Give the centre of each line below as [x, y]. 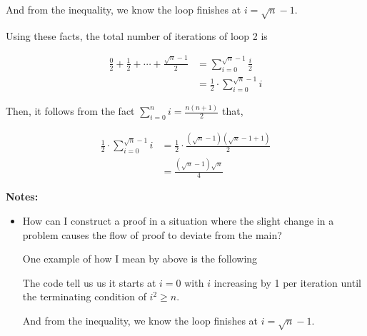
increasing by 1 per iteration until [287, 282]
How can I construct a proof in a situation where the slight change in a [178, 221]
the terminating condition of [84, 296]
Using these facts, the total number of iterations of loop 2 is [137, 35]
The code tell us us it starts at [89, 282]
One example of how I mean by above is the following [140, 259]
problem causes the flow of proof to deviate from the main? [152, 234]
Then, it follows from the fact [70, 111]
